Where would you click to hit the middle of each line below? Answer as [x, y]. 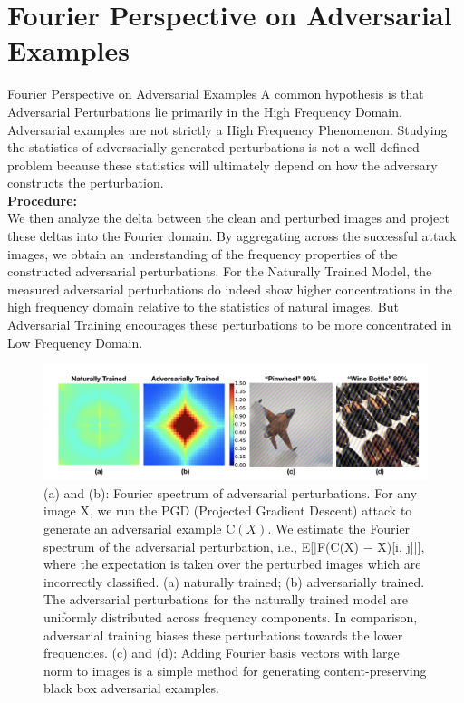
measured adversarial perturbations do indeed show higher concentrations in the [230, 289]
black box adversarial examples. [131, 688]
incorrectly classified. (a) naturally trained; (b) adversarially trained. [234, 581]
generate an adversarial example [133, 528]
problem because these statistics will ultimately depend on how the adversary [222, 164]
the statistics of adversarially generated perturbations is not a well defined [213, 147]
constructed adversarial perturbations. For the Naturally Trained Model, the [220, 271]
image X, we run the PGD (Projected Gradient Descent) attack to [228, 510]
